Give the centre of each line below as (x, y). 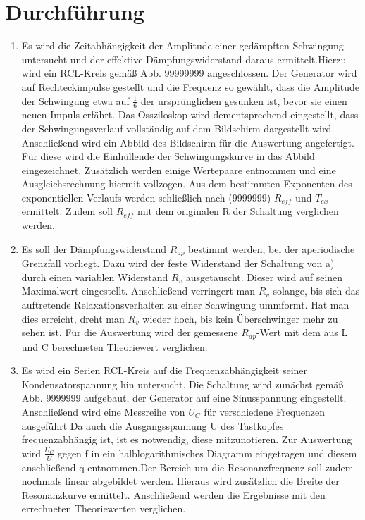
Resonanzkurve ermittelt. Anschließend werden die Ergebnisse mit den (173, 494)
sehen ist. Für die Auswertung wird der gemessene (130, 332)
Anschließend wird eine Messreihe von (103, 411)
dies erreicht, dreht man (73, 318)
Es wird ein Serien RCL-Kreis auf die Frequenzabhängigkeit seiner (165, 370)
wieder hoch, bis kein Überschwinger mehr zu (240, 318)
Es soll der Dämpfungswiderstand (94, 248)
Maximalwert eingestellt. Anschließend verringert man (138, 291)
